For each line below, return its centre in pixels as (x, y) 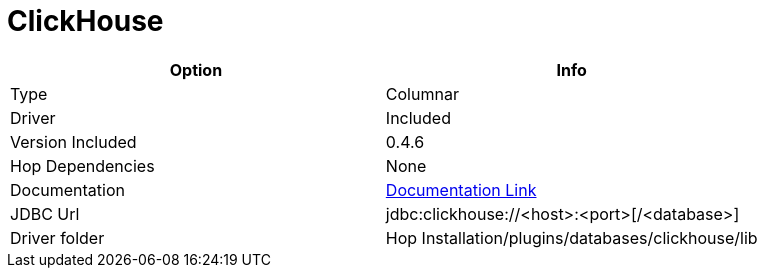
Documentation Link (461, 189)
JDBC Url (45, 213)
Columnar (422, 93)
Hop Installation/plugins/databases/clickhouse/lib (571, 237)
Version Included (73, 141)
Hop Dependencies (82, 165)
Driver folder (57, 237)
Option (196, 69)
